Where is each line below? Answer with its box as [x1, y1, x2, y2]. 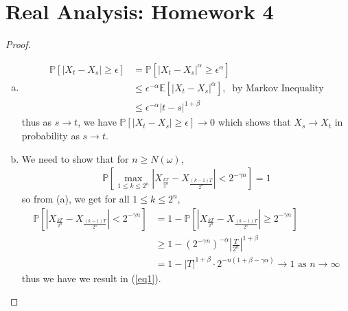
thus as [21, 115, 52, 129]
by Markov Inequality [232, 83, 324, 93]
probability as [21, 128, 80, 142]
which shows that [218, 115, 291, 129]
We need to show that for [21, 151, 129, 165]
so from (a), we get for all [21, 192, 130, 206]
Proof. [5, 37, 31, 51]
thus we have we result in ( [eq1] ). [21, 270, 161, 285]
